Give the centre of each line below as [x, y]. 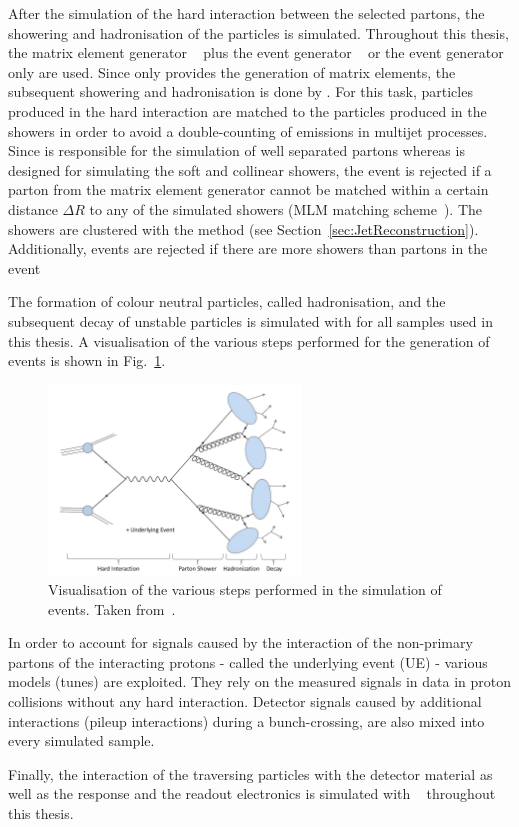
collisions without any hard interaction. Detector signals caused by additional [245, 701]
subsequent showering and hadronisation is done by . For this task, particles [240, 91]
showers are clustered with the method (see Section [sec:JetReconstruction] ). [243, 228]
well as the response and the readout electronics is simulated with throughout [252, 793]
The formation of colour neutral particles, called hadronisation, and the [227, 301]
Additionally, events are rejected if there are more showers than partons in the [248, 248]
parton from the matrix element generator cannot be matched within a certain [248, 189]
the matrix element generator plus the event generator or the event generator [256, 52]
